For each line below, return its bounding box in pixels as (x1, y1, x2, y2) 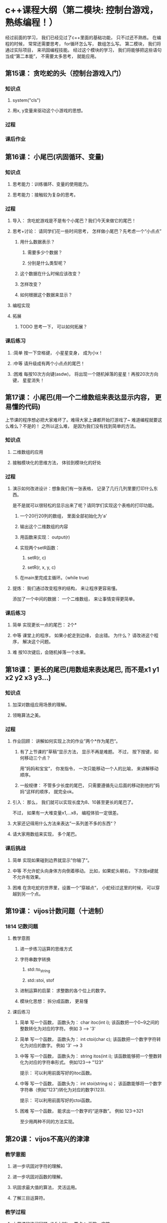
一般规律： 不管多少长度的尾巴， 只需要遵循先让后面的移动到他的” (19, 782, 156, 788)
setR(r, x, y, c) (27, 564, 56, 570)
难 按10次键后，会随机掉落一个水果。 (12, 649, 89, 655)
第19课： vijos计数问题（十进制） (5, 907, 108, 916)
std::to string (27, 967, 51, 974)
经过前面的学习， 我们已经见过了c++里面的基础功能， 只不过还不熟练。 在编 (5, 34, 162, 40)
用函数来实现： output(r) (19, 534, 70, 540)
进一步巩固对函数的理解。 (12, 1174, 65, 1180)
